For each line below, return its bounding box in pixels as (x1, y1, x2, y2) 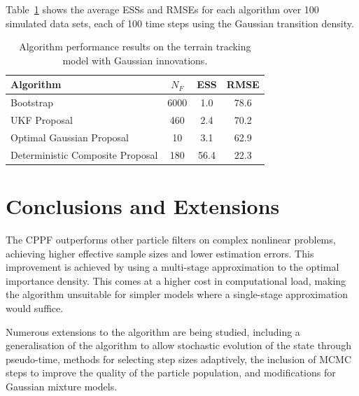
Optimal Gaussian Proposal (10, 129, 129, 144)
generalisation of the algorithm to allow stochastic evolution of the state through (6, 338, 351, 353)
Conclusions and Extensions (6, 192, 280, 220)
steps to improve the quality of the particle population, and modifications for (6, 365, 336, 380)
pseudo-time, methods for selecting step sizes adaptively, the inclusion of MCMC (6, 351, 352, 366)
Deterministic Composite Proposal (10, 147, 158, 162)
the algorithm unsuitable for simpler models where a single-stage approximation (6, 287, 349, 302)
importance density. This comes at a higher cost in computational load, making (6, 273, 346, 288)
